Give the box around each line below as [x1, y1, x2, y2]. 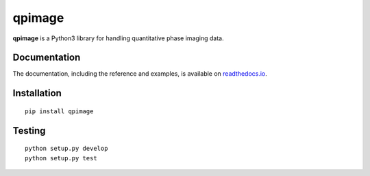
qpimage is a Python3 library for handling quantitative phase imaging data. [12, 34, 224, 42]
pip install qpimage [25, 107, 94, 115]
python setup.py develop [25, 145, 108, 153]
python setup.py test [25, 154, 97, 162]
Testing [12, 125, 46, 136]
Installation [12, 87, 62, 99]
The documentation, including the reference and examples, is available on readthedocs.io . [12, 70, 267, 78]
